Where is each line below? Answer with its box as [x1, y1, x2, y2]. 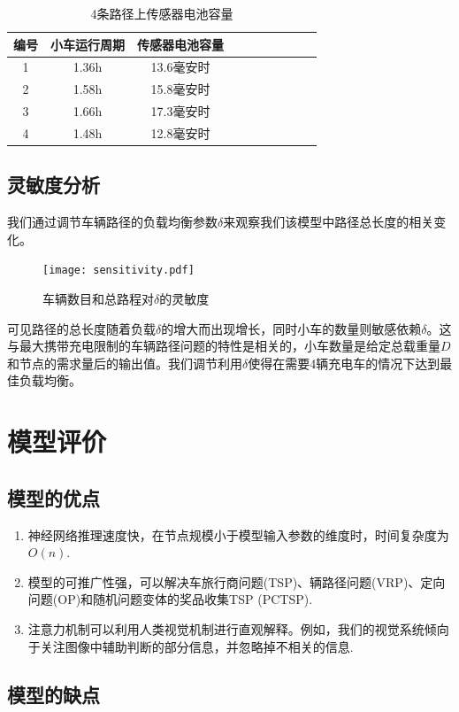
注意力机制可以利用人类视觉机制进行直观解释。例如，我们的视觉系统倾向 [27, 620, 449, 638]
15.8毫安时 [150, 80, 210, 98]
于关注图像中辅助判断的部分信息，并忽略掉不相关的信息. [27, 637, 354, 655]
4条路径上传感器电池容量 [90, 4, 233, 22]
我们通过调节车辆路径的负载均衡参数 [7, 213, 218, 231]
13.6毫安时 [150, 58, 210, 76]
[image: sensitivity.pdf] [42, 264, 195, 277]
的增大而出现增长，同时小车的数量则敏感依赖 [161, 319, 422, 337]
